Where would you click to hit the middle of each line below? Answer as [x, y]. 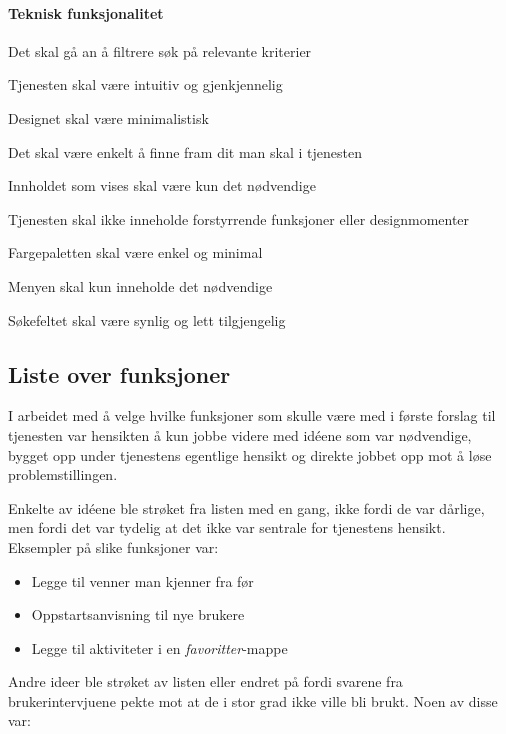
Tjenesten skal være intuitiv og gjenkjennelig [145, 84]
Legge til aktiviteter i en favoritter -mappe [159, 647]
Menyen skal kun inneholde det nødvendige [140, 285]
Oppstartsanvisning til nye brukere [138, 614]
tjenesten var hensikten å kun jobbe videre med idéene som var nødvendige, [240, 434]
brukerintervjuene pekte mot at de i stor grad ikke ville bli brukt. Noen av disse [253, 700]
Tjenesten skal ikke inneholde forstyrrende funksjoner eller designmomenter [239, 218]
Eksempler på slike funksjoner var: [113, 546]
